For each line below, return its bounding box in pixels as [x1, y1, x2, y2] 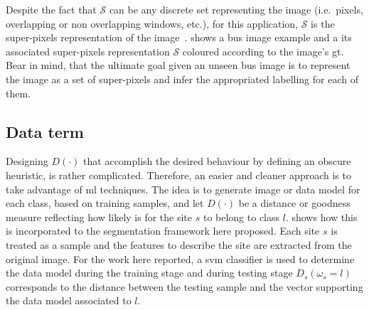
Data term [6, 120, 84, 142]
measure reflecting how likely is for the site [6, 209, 193, 224]
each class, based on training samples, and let [6, 196, 204, 210]
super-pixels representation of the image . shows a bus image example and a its [6, 30, 352, 45]
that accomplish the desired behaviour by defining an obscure [83, 154, 351, 169]
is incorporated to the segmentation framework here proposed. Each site [6, 223, 320, 238]
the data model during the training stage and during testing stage [6, 265, 293, 280]
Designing [6, 154, 48, 169]
